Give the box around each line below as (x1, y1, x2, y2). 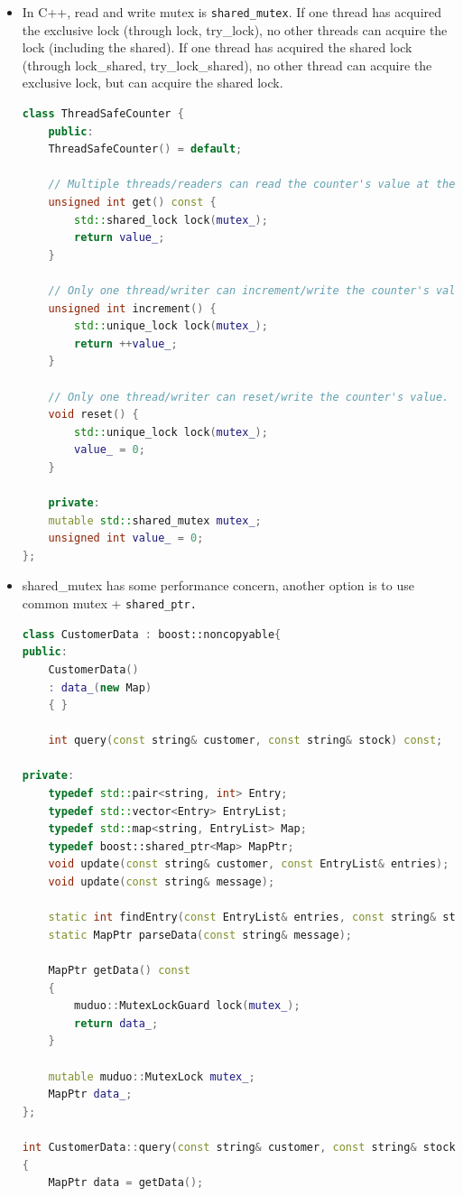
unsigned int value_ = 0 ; (48, 532, 204, 545)
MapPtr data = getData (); (48, 1176, 204, 1190)
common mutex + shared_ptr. (22, 594, 197, 613)
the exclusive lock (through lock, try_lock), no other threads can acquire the (22, 20, 448, 39)
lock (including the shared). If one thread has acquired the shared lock (22, 38, 412, 57)
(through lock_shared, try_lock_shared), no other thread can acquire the (22, 55, 432, 74)
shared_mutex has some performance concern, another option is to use (22, 576, 414, 595)
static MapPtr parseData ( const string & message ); (48, 928, 352, 941)
